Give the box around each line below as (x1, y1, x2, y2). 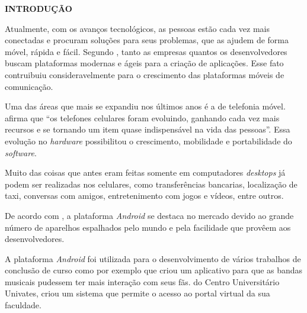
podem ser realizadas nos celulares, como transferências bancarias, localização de (5, 178, 298, 190)
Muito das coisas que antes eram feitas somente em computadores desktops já (5, 166, 286, 179)
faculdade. (5, 299, 41, 311)
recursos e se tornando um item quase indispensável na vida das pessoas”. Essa (5, 123, 290, 135)
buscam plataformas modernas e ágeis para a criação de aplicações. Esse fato (5, 57, 284, 69)
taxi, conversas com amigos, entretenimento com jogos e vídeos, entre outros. (5, 189, 284, 202)
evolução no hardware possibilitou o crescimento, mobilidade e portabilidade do (5, 134, 292, 147)
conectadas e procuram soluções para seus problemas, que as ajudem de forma (5, 34, 289, 46)
